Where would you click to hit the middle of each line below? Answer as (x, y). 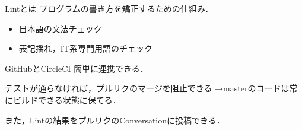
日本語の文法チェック (60, 28)
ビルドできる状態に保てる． (67, 99)
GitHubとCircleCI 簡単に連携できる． (77, 68)
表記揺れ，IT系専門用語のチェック (85, 48)
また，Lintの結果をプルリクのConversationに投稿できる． (115, 120)
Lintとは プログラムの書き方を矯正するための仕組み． (109, 8)
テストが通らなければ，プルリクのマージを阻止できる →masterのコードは (147, 88)
